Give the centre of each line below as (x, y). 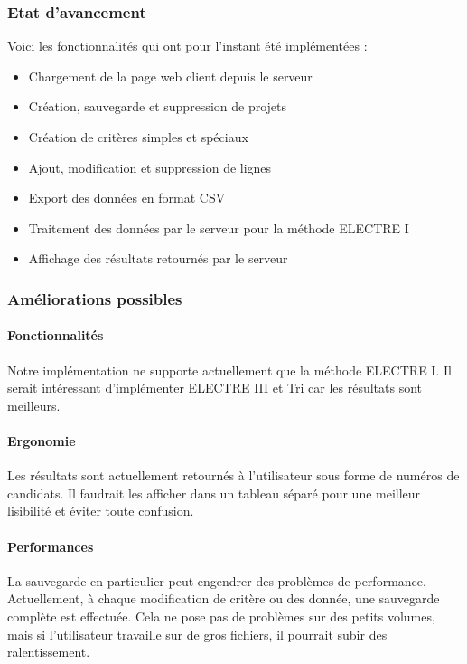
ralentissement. (49, 652)
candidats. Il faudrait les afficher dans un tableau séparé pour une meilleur (214, 493)
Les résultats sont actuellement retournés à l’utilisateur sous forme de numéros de (233, 475)
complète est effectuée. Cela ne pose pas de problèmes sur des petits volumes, (221, 616)
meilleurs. (34, 405)
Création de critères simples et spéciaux (138, 137)
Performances (51, 546)
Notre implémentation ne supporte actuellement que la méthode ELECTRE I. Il (229, 370)
